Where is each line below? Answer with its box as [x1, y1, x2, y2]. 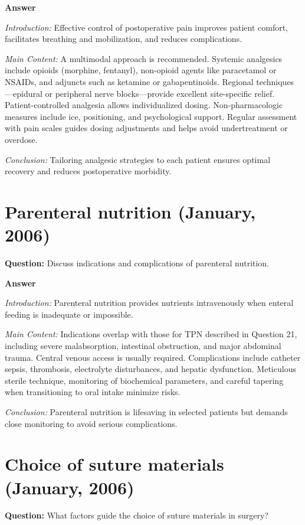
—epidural [5, 87, 42, 99]
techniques [256, 75, 294, 87]
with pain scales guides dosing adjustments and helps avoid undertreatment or [5, 122, 288, 134]
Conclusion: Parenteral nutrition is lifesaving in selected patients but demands [5, 405, 288, 418]
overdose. [5, 133, 38, 145]
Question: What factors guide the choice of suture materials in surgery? [5, 509, 269, 521]
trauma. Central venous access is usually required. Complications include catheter [5, 351, 301, 363]
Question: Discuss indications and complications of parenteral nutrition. [5, 257, 270, 269]
